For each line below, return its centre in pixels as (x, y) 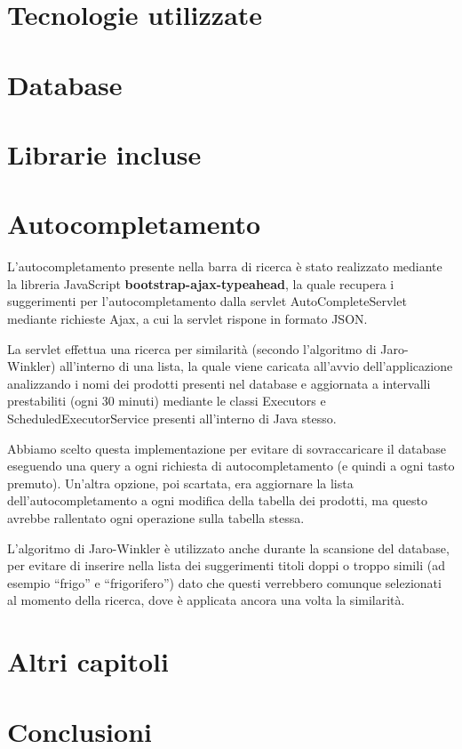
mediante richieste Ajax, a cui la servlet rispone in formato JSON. (187, 319)
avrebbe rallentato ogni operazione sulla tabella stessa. (156, 517)
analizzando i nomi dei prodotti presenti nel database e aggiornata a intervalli (219, 383)
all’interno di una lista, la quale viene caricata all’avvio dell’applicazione (256, 366)
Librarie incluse (104, 153)
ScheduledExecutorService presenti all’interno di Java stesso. (172, 418)
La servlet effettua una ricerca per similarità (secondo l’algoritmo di (192, 348)
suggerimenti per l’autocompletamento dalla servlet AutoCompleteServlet (207, 301)
